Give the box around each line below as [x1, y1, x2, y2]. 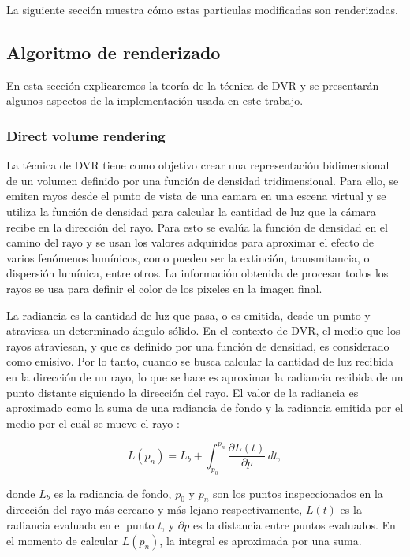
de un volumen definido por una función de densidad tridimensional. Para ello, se [6, 172, 399, 188]
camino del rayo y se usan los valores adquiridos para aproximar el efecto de [6, 234, 375, 251]
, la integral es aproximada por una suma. [159, 532, 362, 548]
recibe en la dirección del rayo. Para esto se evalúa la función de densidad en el [6, 218, 388, 235]
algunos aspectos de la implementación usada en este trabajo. [6, 92, 304, 109]
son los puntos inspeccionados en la [213, 485, 383, 501]
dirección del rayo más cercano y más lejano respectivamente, [6, 501, 303, 518]
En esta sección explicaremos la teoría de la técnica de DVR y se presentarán [6, 76, 379, 93]
